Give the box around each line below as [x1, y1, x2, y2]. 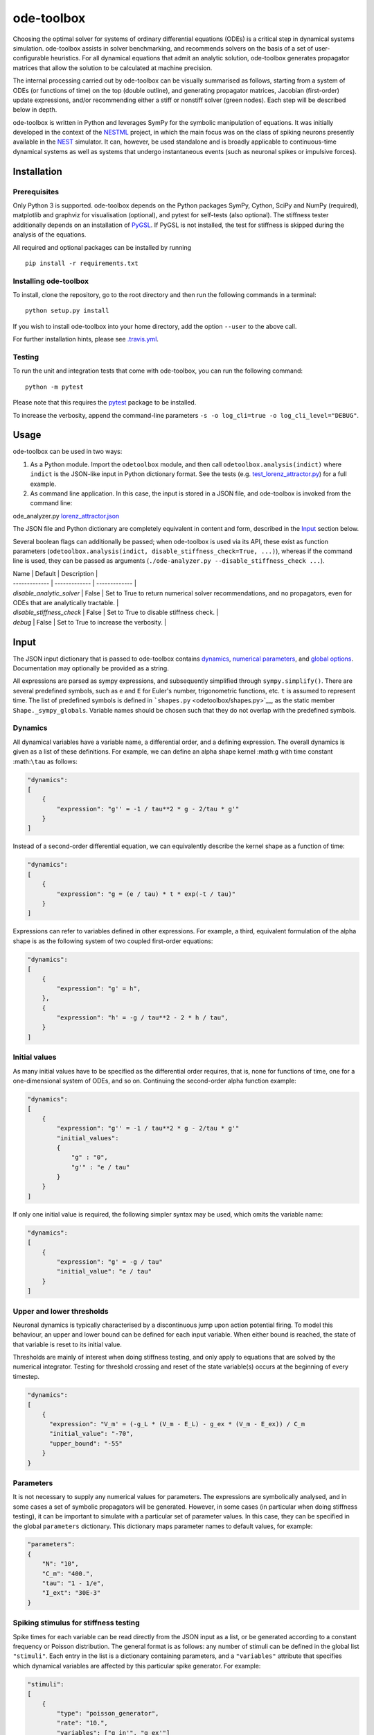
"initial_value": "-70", [49, 1430, 134, 1438]
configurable [12, 54, 50, 62]
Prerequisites [12, 187, 59, 196]
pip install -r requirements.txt [25, 259, 139, 267]
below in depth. [12, 105, 57, 114]
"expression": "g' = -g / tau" [56, 1258, 163, 1266]
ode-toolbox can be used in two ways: [12, 448, 123, 456]
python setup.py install [25, 307, 109, 315]
